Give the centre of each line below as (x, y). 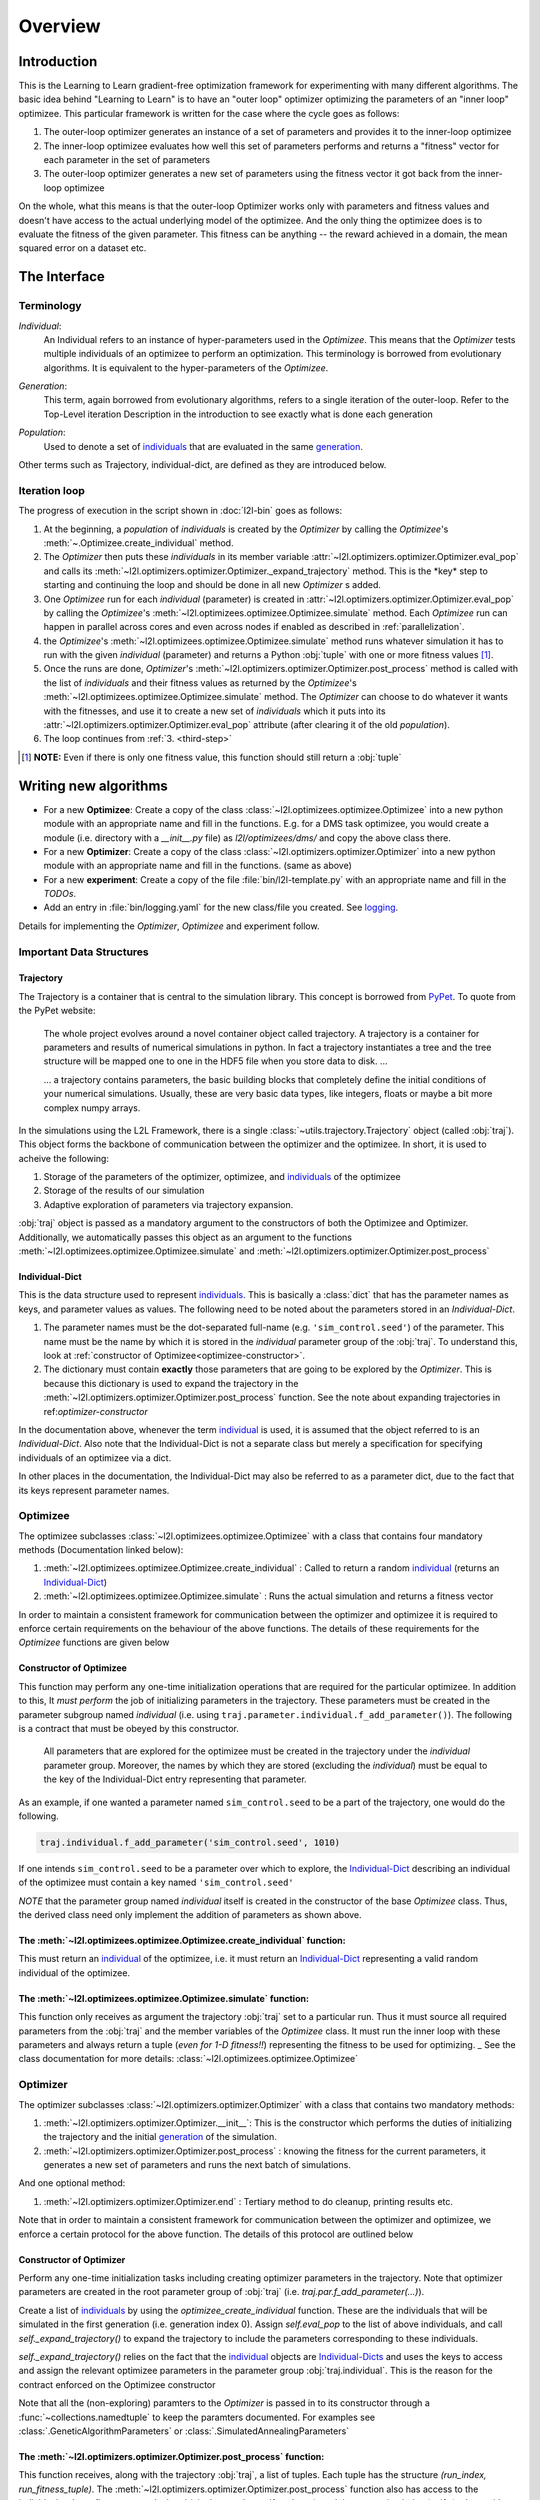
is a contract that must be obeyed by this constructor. (129, 1728)
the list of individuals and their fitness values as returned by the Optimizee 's (200, 682)
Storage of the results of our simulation (124, 1191)
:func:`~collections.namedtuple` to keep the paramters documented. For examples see (197, 2417)
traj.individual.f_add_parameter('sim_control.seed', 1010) (190, 1842)
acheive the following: (64, 1158)
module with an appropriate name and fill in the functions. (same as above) (197, 866)
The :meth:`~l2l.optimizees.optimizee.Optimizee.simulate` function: (164, 1998)
